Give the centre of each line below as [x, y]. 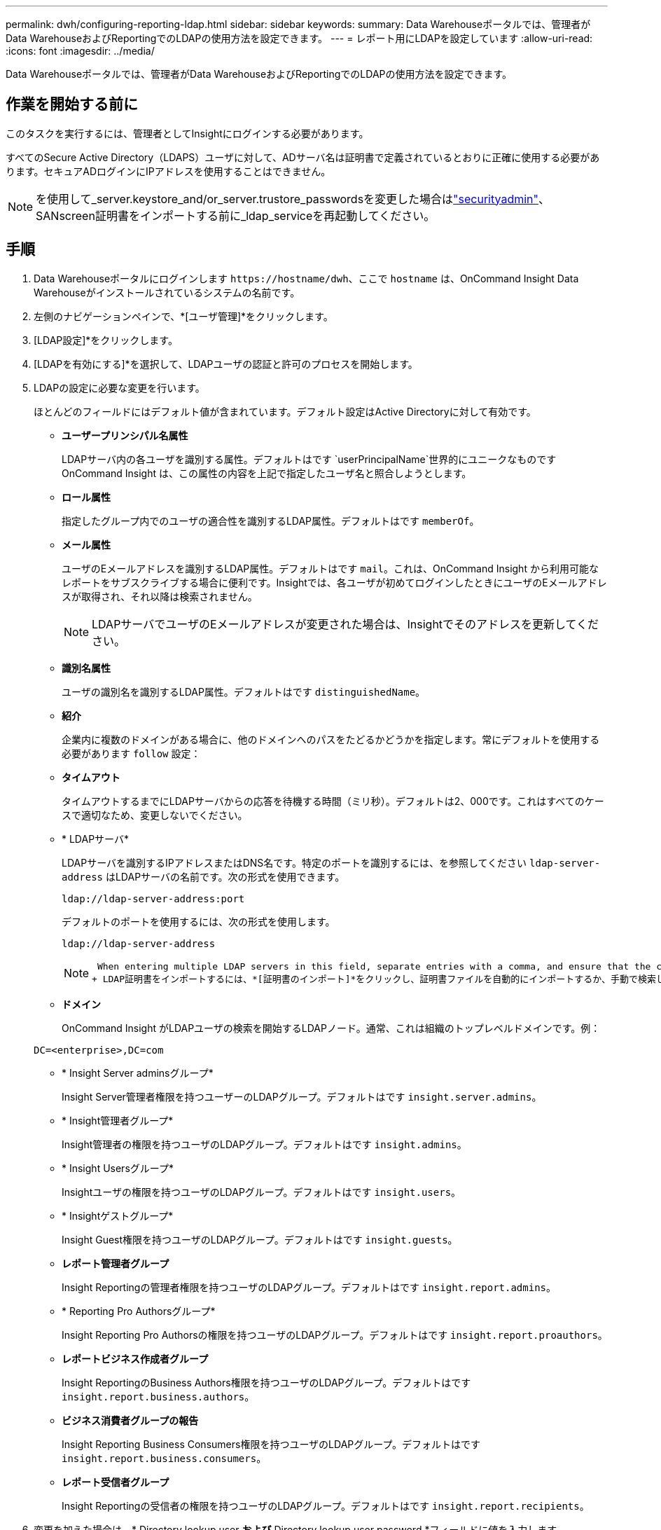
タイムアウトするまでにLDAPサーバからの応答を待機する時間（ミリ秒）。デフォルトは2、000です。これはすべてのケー [333, 801]
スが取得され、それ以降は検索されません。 [160, 596]
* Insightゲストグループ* [118, 1215]
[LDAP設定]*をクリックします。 [106, 340]
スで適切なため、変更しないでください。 [155, 815]
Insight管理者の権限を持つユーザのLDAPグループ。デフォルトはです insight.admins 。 [264, 1144]
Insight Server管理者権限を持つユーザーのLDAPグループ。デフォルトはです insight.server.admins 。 [302, 1096]
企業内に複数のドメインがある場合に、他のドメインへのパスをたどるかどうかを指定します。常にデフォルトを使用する [331, 739]
